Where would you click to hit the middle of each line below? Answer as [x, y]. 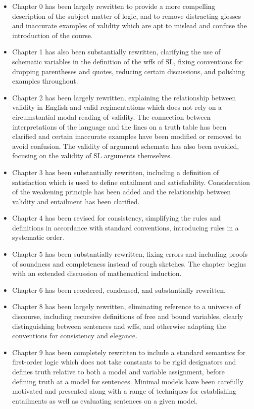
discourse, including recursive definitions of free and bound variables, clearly [127, 316]
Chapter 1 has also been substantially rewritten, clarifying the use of [116, 52]
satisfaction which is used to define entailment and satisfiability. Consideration [131, 182]
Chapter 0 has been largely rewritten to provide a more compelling [114, 6]
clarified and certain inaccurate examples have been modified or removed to [127, 136]
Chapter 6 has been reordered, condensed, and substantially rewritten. [119, 290]
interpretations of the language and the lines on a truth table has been [119, 126]
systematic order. [38, 237]
